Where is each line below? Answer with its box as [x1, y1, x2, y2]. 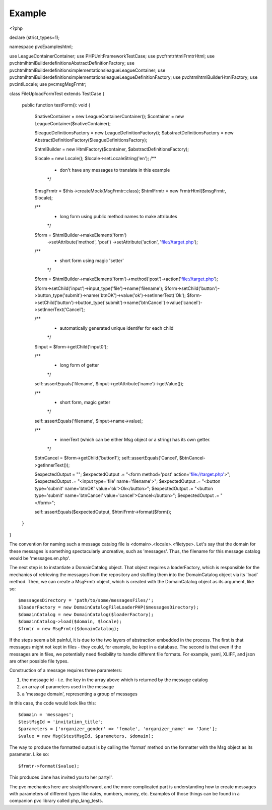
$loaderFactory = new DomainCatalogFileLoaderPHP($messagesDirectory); [18, 604, 199, 611]
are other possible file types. [9, 658, 69, 664]
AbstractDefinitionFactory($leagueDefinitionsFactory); [34, 137, 148, 143]
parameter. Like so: [9, 751, 49, 757]
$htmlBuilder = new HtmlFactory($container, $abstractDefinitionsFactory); [34, 146, 189, 153]
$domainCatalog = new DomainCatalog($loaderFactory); [18, 612, 154, 617]
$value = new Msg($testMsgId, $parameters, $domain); [18, 733, 154, 739]
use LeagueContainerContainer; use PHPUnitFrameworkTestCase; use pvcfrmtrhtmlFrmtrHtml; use [9, 53, 215, 59]
